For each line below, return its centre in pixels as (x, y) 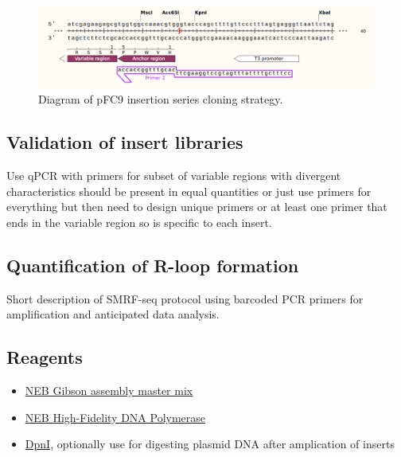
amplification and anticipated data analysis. (113, 314)
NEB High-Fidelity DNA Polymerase (115, 417)
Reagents (45, 357)
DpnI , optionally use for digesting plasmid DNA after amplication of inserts (210, 444)
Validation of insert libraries (125, 142)
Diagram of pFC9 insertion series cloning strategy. (161, 99)
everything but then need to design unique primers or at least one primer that (197, 207)
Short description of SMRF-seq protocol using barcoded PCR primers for (185, 298)
